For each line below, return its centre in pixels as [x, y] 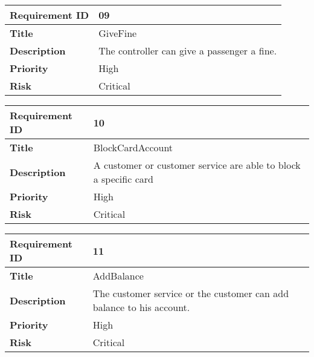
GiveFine [118, 33]
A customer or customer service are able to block [197, 165]
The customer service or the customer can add [191, 293]
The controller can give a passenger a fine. [188, 51]
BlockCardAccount [133, 147]
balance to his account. [141, 307]
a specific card [123, 179]
